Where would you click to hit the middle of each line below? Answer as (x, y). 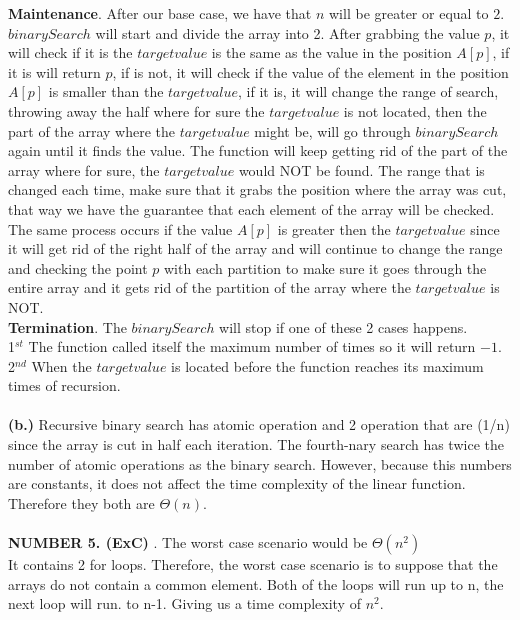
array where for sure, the (84, 169)
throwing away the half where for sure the (136, 110)
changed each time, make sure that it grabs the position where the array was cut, (257, 189)
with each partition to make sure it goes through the (325, 267)
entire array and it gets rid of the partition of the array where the (209, 287)
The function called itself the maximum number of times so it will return (252, 346)
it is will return (54, 71)
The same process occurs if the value (120, 228)
